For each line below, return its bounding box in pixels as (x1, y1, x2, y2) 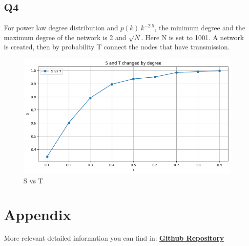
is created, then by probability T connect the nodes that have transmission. (4, 42, 230, 52)
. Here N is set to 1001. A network (141, 32, 244, 42)
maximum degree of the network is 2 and (4, 32, 126, 42)
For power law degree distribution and (4, 22, 118, 33)
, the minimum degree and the (154, 22, 246, 33)
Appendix (4, 204, 71, 224)
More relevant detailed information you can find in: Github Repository (4, 232, 224, 243)
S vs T (23, 176, 43, 186)
